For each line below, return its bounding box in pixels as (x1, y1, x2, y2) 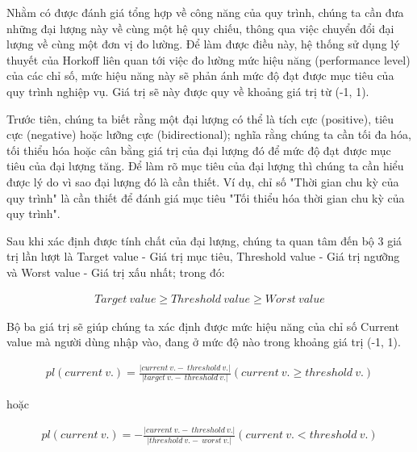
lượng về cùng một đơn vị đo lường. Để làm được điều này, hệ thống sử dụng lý (6, 36, 400, 52)
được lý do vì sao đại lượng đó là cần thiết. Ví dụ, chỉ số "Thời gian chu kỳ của (6, 173, 399, 190)
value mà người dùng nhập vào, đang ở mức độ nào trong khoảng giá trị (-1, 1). (6, 333, 401, 350)
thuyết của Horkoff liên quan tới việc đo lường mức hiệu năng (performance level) (6, 51, 411, 68)
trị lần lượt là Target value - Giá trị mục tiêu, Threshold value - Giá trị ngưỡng (6, 248, 400, 265)
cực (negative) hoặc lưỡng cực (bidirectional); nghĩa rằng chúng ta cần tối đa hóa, (6, 126, 411, 143)
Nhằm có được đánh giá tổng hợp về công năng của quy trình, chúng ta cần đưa (6, 4, 404, 20)
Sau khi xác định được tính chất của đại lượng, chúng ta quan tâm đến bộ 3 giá (6, 232, 402, 249)
